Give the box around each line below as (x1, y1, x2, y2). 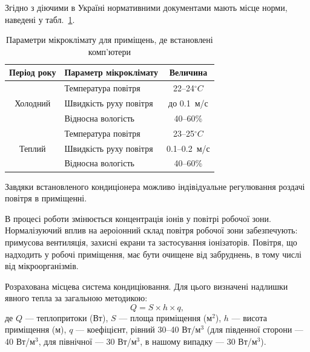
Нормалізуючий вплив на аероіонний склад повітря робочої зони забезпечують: (5, 224, 298, 236)
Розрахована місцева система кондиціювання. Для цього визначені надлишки (5, 279, 288, 292)
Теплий (19, 142, 46, 154)
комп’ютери (88, 45, 131, 57)
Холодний (15, 97, 51, 109)
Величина (169, 66, 208, 79)
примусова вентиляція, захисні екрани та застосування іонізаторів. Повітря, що (5, 235, 297, 248)
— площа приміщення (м (119, 311, 213, 324)
